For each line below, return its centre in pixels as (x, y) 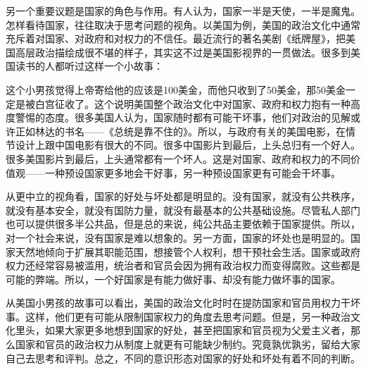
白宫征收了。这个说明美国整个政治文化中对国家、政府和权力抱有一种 (193, 103)
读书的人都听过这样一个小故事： (89, 66)
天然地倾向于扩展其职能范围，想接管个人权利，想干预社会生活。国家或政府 (188, 251)
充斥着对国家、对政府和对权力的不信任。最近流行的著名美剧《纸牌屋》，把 (176, 38)
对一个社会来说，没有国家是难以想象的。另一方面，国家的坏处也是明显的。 (178, 237)
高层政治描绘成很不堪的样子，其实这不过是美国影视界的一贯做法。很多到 (183, 52)
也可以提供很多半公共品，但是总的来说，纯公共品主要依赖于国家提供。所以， (183, 224)
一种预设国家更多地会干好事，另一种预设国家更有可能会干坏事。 (193, 172)
